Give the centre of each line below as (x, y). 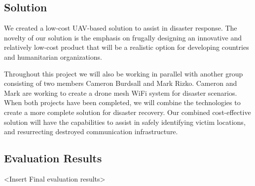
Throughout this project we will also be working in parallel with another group (124, 73)
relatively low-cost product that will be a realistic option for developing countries (127, 47)
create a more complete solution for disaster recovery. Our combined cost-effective (127, 112)
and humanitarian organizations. (53, 56)
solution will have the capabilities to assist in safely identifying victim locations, (125, 122)
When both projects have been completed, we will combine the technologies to (122, 102)
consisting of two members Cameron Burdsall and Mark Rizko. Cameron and (121, 83)
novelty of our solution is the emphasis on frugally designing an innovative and (123, 37)
